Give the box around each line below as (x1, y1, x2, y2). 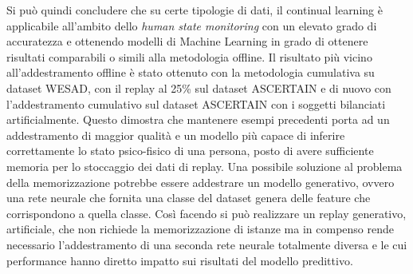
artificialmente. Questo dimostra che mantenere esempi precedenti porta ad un (6, 111, 390, 128)
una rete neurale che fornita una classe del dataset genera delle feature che (6, 189, 371, 206)
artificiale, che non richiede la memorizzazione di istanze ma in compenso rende (6, 220, 394, 237)
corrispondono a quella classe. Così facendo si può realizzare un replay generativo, (6, 205, 407, 221)
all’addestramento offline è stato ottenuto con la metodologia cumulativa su (6, 64, 375, 81)
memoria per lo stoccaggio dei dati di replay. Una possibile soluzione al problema (6, 157, 403, 174)
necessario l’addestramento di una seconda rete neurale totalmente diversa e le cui (6, 236, 407, 252)
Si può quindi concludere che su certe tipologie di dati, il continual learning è (6, 2, 383, 18)
